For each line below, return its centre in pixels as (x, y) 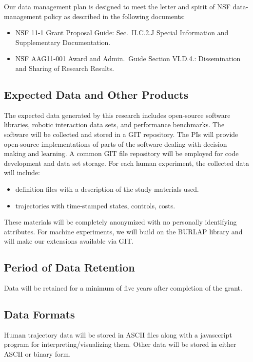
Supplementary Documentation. (63, 42)
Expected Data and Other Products (96, 94)
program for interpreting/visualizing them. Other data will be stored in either (120, 344)
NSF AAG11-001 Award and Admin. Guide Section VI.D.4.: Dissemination (128, 58)
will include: (22, 172)
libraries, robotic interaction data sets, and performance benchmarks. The (114, 124)
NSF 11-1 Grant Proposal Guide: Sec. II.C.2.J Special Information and (122, 33)
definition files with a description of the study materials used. (107, 189)
